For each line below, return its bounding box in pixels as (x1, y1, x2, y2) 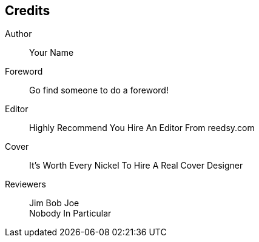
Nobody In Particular (29, 208, 112, 219)
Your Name (29, 47, 74, 58)
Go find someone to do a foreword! (29, 85, 169, 96)
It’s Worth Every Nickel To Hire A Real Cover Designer (29, 160, 243, 171)
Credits (5, 3, 50, 18)
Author (5, 29, 32, 39)
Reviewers (5, 179, 46, 190)
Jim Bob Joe (29, 198, 79, 209)
